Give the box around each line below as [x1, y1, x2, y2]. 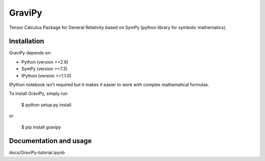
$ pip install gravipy [21, 124, 61, 130]
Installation [9, 37, 44, 46]
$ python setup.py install [21, 102, 72, 108]
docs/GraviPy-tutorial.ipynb [9, 150, 65, 156]
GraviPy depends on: [9, 50, 52, 56]
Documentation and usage [9, 137, 92, 145]
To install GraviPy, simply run [9, 91, 68, 96]
